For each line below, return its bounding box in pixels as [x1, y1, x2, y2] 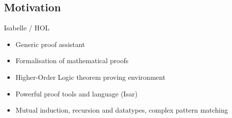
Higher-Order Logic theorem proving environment [15, 71, 166, 82]
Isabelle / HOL [4, 23, 50, 33]
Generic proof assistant [15, 39, 85, 49]
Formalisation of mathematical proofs [15, 55, 129, 66]
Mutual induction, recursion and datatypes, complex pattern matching [15, 105, 228, 115]
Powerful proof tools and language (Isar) [15, 88, 138, 98]
